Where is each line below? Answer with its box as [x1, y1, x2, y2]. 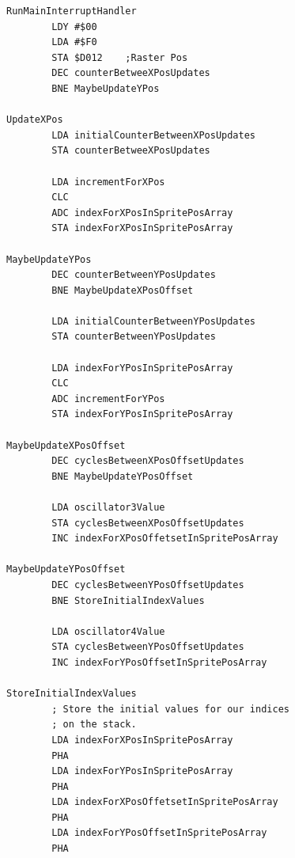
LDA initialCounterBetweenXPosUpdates [51, 129, 255, 141]
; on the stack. [51, 719, 137, 731]
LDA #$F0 [51, 36, 97, 48]
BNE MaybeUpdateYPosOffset [51, 470, 194, 482]
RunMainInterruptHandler [6, 6, 137, 17]
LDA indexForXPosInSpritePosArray [51, 734, 233, 746]
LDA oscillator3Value [51, 502, 165, 513]
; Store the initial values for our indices [51, 703, 289, 715]
